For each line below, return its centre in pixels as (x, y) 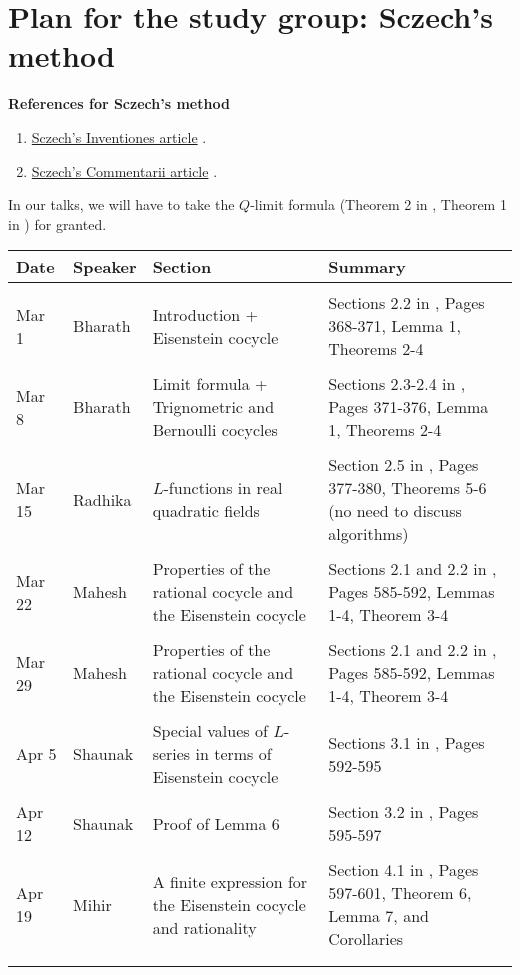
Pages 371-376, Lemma (408, 407)
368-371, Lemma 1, (394, 326)
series (171, 754)
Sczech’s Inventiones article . (119, 136)
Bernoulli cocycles (215, 430)
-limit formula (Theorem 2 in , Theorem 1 (378, 204)
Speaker (105, 267)
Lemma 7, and (378, 916)
